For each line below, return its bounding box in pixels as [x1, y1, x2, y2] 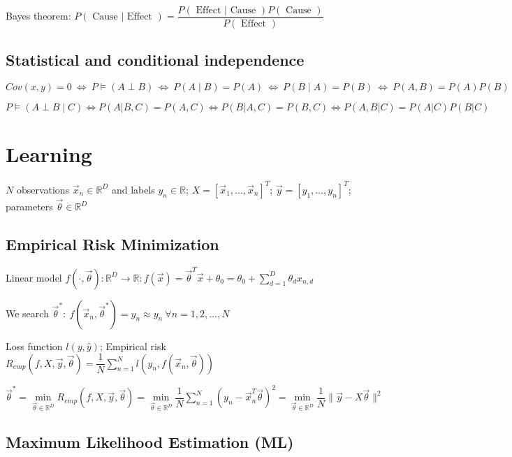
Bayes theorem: [6, 8, 71, 23]
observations [16, 182, 70, 196]
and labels [111, 182, 155, 196]
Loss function [6, 338, 63, 353]
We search [6, 305, 49, 320]
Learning [6, 140, 92, 168]
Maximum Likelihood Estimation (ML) [6, 431, 294, 453]
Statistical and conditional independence [6, 49, 305, 71]
